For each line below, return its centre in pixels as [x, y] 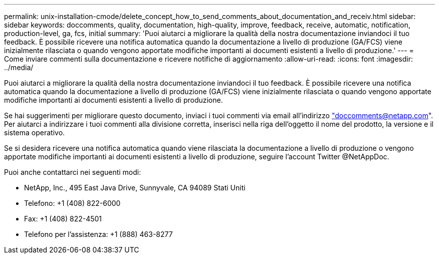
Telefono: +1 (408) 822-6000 [72, 203]
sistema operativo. [35, 133]
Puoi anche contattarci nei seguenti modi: [73, 172]
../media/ [19, 67]
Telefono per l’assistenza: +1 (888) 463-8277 [98, 234]
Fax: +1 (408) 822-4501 [63, 219]
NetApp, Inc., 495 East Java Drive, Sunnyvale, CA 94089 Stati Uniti [135, 188]
